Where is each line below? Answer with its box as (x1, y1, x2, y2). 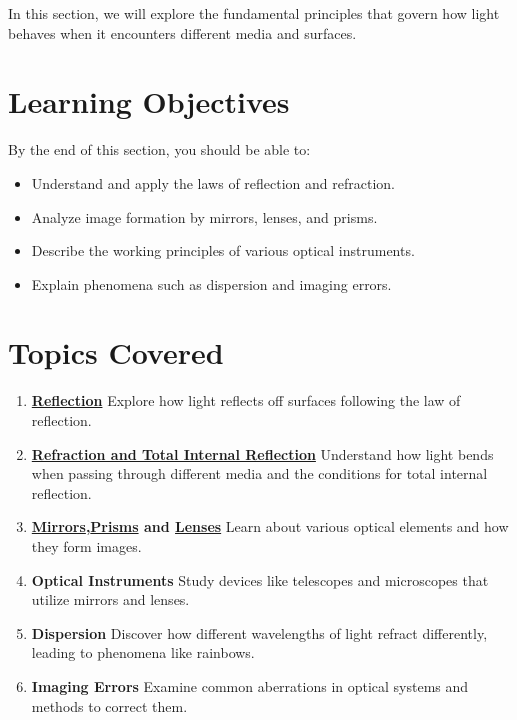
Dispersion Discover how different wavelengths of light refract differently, (31, 622, 488, 643)
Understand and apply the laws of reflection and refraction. (31, 172, 395, 193)
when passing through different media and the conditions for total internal (31, 463, 488, 484)
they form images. (31, 535, 142, 556)
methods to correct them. (31, 695, 188, 716)
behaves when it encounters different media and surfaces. (8, 22, 357, 43)
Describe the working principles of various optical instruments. (31, 240, 415, 261)
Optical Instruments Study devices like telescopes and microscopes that (31, 569, 489, 590)
